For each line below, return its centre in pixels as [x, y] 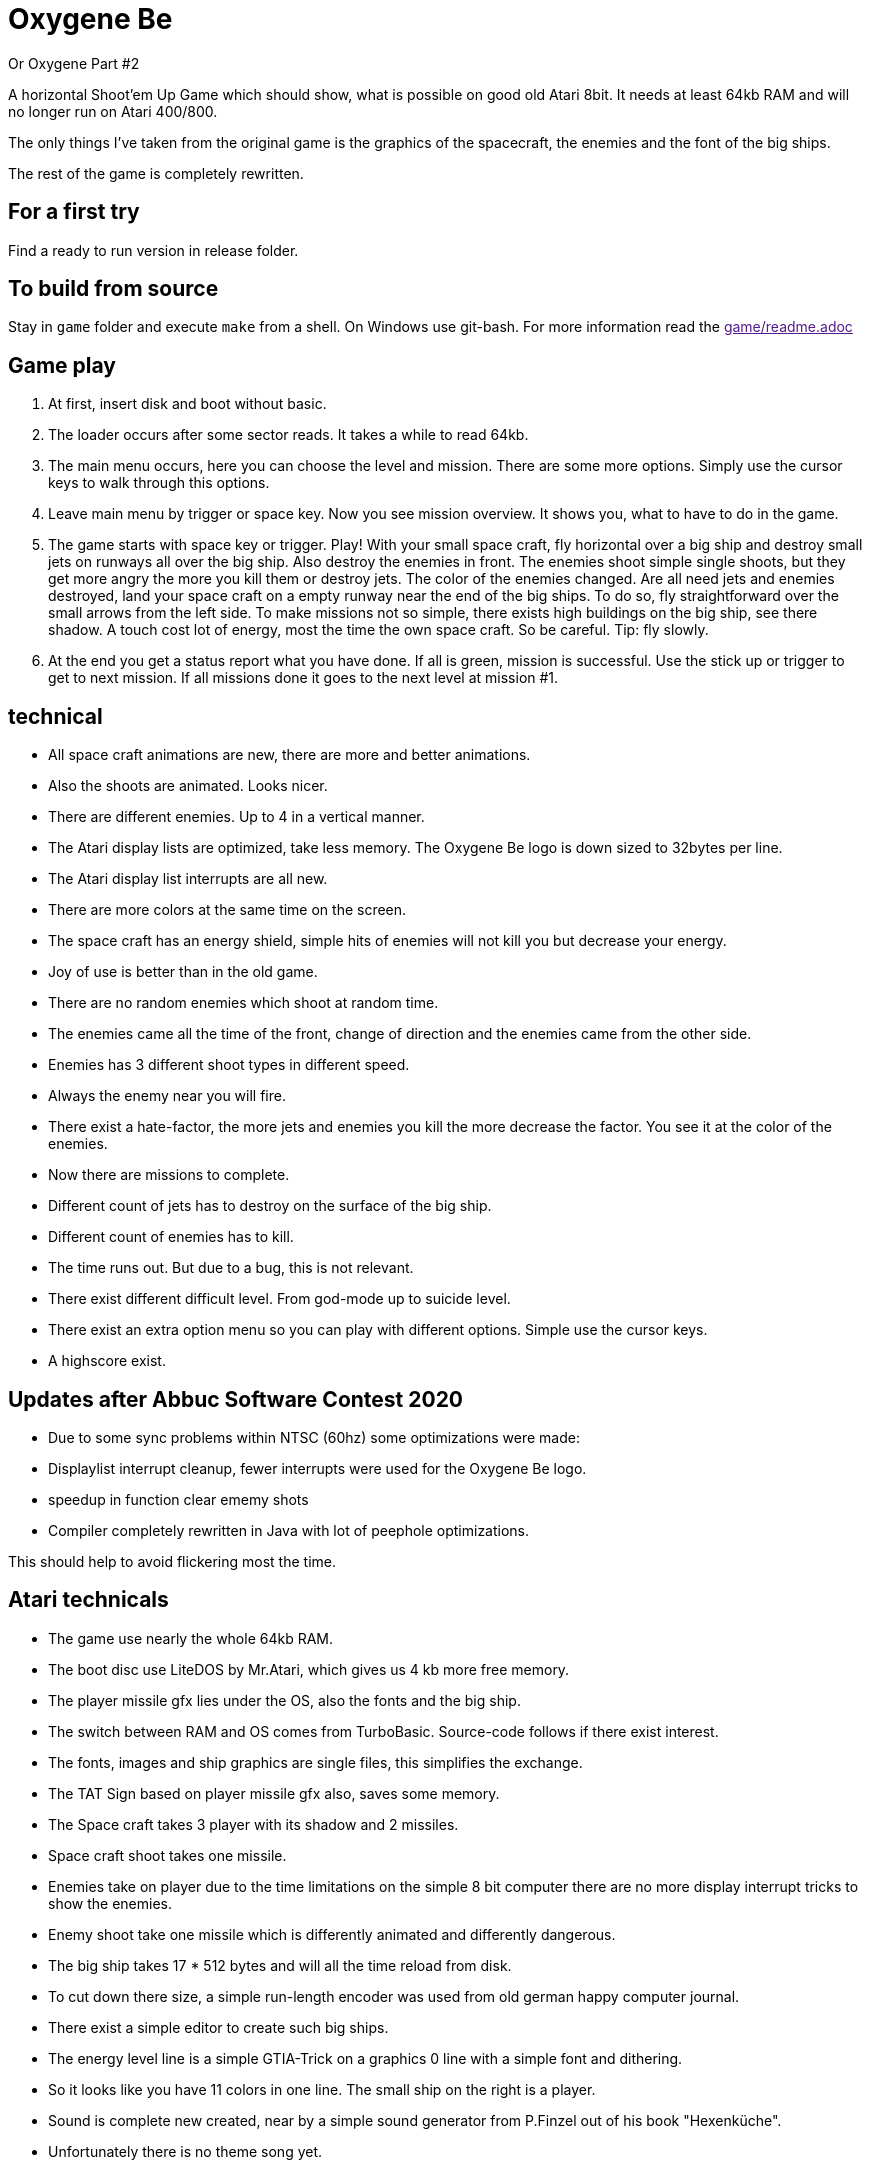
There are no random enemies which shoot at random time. [243, 1003]
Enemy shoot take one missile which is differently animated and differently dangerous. [332, 1934]
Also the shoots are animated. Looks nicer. [188, 786]
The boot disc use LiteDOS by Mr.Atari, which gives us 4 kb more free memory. [309, 1669]
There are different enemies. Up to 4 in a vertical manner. [236, 817]
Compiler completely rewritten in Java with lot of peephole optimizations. [289, 1530]
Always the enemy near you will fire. [167, 1096]
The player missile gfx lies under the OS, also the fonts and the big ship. [284, 1700]
